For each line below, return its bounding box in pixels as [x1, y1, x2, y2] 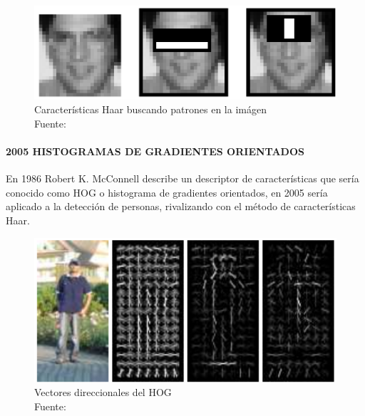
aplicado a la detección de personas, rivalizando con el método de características [6, 199, 356, 214]
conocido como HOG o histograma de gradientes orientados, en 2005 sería [6, 184, 328, 199]
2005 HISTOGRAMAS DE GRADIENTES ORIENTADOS [6, 143, 304, 158]
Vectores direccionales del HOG [34, 385, 172, 400]
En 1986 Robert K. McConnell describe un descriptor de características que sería [6, 171, 359, 186]
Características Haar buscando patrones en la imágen [34, 102, 267, 117]
